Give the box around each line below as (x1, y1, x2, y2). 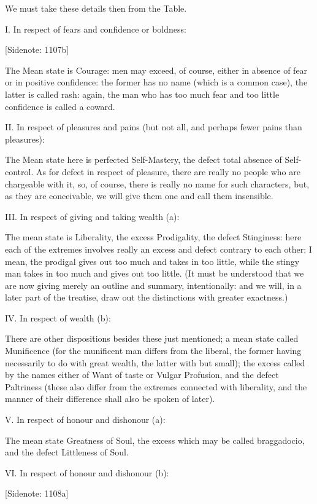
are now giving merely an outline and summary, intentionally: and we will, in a (5, 278, 302, 291)
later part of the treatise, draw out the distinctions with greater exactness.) (5, 291, 288, 304)
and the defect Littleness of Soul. (5, 446, 129, 459)
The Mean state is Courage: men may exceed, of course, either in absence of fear (5, 63, 308, 76)
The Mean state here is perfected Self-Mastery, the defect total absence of (5, 153, 282, 166)
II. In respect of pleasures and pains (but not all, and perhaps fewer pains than (5, 120, 302, 133)
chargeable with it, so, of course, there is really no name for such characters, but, (5, 177, 310, 190)
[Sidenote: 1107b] (5, 43, 69, 56)
